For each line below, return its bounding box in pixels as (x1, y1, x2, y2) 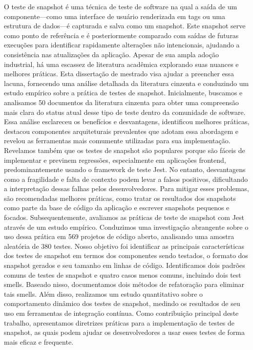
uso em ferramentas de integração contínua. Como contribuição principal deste (4, 308, 239, 318)
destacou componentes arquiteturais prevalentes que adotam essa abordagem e (4, 126, 239, 136)
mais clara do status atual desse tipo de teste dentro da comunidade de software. (4, 107, 246, 117)
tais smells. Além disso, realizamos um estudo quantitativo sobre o (4, 288, 203, 299)
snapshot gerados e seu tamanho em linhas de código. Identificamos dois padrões (4, 260, 245, 270)
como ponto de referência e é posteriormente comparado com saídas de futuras (4, 30, 239, 40)
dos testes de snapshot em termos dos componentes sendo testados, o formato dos (4, 250, 248, 261)
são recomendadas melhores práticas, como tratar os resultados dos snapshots (4, 193, 236, 203)
